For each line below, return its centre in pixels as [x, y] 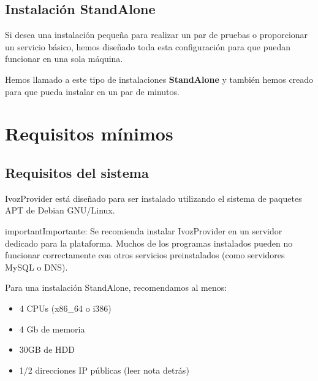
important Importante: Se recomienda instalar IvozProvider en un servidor [144, 230]
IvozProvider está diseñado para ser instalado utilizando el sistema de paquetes [153, 198]
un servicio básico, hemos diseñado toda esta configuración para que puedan [148, 46]
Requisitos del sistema [77, 172]
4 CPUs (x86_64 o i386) [65, 308]
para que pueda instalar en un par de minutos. [92, 91]
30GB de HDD [47, 349]
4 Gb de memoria [52, 329]
